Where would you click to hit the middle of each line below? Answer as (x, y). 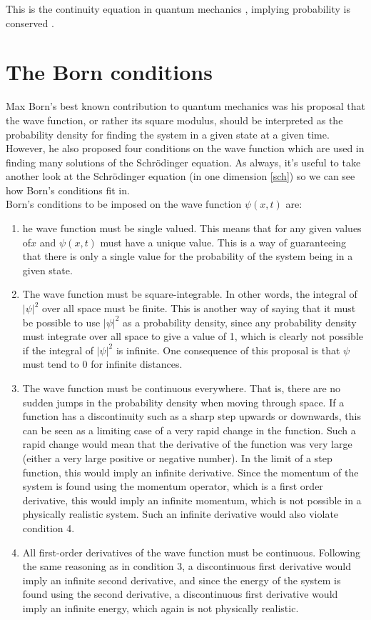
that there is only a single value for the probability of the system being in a (188, 256)
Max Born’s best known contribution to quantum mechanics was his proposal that (186, 106)
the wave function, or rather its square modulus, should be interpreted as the (174, 120)
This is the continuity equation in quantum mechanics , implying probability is (178, 9)
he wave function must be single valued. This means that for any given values (192, 228)
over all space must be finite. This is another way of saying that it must (199, 308)
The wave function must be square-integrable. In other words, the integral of (190, 294)
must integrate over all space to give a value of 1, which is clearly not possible (193, 336)
